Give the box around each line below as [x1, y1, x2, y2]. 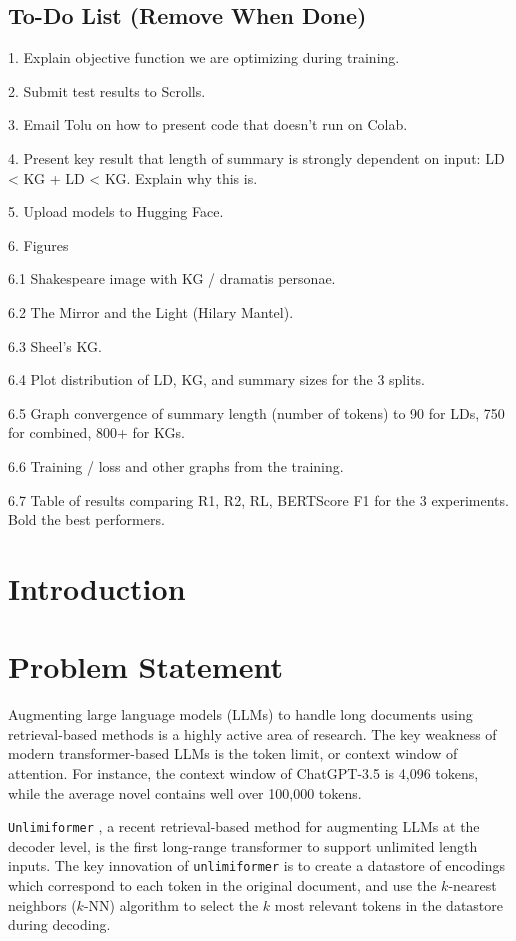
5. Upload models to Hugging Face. [8, 201, 224, 222]
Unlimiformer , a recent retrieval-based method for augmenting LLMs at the [8, 816, 480, 837]
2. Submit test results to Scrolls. [8, 80, 206, 101]
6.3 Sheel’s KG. [8, 335, 102, 356]
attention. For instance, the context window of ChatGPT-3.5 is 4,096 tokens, [8, 762, 479, 783]
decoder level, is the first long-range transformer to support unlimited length [8, 835, 478, 856]
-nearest [448, 875, 497, 896]
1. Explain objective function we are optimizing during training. [8, 47, 400, 68]
